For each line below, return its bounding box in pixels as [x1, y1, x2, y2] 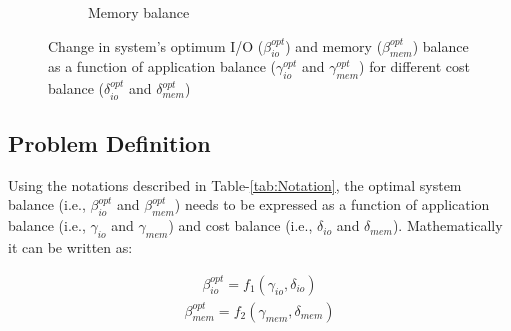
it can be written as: [8, 237, 133, 257]
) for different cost [359, 56, 471, 77]
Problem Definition [8, 128, 211, 158]
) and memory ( [285, 35, 383, 56]
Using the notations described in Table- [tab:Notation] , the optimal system [8, 174, 462, 195]
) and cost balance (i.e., [168, 215, 313, 236]
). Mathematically [392, 215, 503, 236]
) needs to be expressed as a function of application [174, 194, 490, 215]
